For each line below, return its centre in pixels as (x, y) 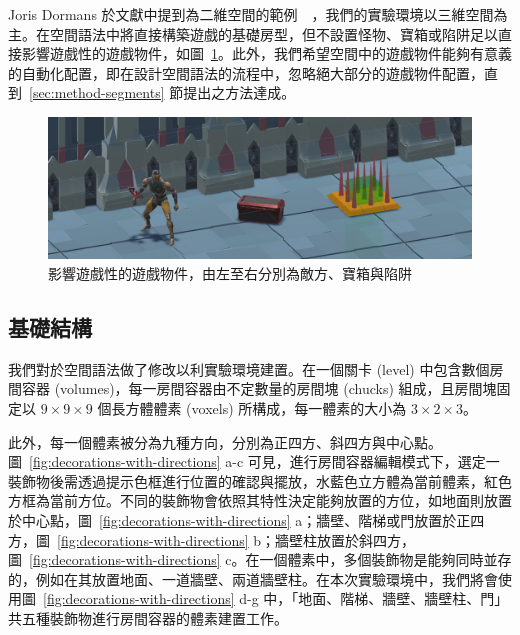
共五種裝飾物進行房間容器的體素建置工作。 (148, 617)
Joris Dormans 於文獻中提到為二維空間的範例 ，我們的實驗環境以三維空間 (251, 14)
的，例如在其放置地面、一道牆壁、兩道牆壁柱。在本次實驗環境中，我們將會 (253, 578)
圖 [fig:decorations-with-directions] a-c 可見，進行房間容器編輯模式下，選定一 (254, 461)
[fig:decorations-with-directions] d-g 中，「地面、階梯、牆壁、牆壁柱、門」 (276, 598)
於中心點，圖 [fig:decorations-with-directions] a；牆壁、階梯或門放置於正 (239, 519)
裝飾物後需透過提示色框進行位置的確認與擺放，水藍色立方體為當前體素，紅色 (260, 480)
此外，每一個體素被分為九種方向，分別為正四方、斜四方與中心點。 (225, 441)
